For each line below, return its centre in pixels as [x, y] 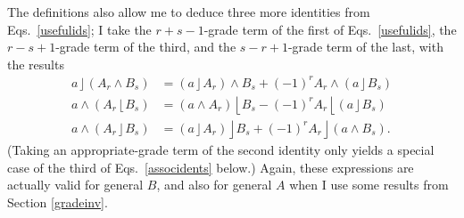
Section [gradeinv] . [58, 202]
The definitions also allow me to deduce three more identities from [189, 12]
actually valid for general [75, 185]
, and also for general [214, 185]
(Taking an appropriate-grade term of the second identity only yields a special [221, 149]
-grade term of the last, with [365, 47]
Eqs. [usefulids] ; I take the [79, 29]
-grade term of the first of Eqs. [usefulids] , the [330, 29]
